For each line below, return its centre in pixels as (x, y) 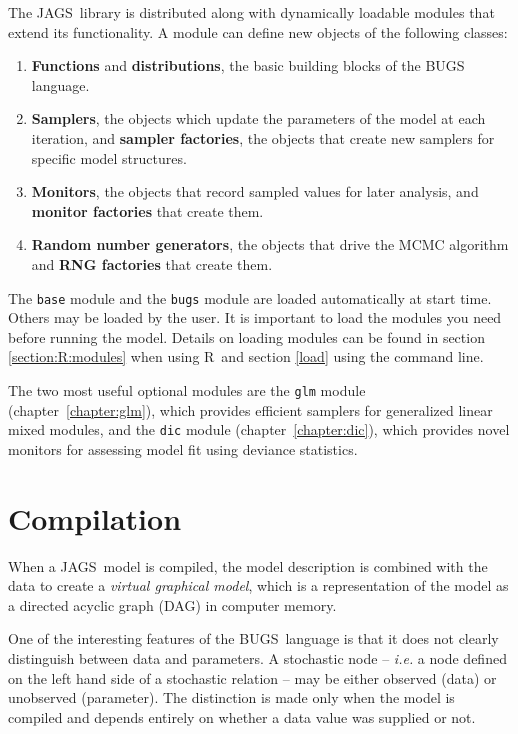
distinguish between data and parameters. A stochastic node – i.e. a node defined (257, 657)
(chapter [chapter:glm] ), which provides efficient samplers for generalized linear (250, 409)
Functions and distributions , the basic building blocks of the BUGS (248, 65)
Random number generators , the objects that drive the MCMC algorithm (270, 244)
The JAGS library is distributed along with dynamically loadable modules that (251, 12)
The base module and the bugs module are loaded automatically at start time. (250, 297)
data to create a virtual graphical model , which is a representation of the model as (258, 585)
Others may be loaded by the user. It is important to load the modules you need (255, 317)
